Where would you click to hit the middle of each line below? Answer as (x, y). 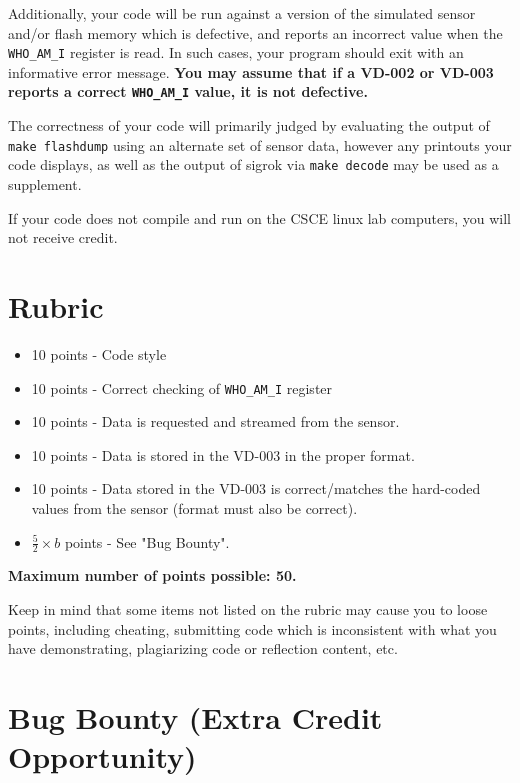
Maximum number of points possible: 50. (152, 575)
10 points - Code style (99, 353)
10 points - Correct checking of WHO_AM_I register (182, 387)
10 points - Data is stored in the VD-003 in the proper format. (223, 454)
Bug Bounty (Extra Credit (195, 716)
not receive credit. (63, 237)
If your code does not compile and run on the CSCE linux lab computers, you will (259, 217)
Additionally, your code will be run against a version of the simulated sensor (242, 13)
